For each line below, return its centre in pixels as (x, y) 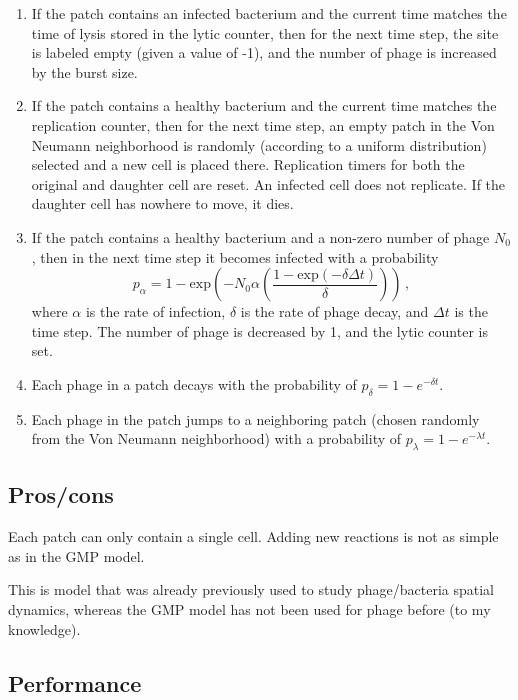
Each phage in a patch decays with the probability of (194, 383)
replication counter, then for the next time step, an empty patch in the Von (263, 124)
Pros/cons (61, 494)
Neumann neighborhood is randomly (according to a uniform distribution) (259, 144)
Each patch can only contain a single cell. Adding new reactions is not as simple (253, 536)
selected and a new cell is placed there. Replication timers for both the (248, 164)
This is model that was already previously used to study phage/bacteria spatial (251, 589)
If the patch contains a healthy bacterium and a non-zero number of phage (260, 236)
